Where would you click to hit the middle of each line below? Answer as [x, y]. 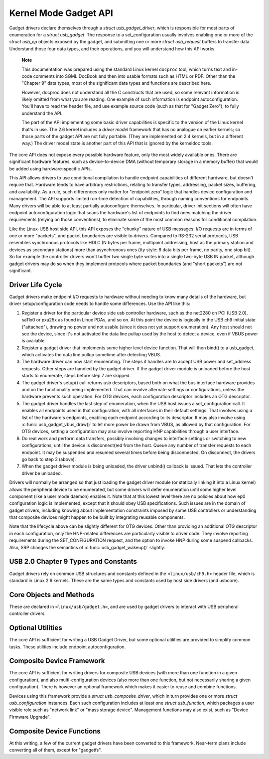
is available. [34, 341]
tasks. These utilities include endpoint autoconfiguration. [67, 647]
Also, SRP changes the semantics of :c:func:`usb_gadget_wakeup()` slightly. [87, 547]
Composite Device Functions [55, 731]
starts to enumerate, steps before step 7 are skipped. [76, 376]
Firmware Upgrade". [30, 717]
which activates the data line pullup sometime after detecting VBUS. [91, 355]
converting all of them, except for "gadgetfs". [56, 750]
